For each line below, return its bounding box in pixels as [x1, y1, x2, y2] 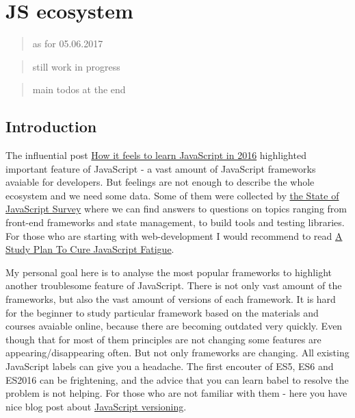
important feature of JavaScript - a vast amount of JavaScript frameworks [5, 161, 316, 175]
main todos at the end [32, 82, 126, 97]
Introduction [5, 116, 97, 137]
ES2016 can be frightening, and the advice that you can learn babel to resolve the [5, 372, 349, 386]
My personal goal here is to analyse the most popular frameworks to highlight [5, 265, 332, 279]
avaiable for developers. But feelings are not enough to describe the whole [5, 175, 315, 189]
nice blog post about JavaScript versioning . [5, 399, 187, 413]
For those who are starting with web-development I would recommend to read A [5, 228, 343, 243]
